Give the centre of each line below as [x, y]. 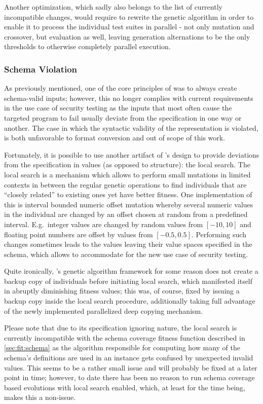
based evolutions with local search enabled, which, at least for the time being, [125, 387]
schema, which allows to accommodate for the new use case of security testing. [126, 254]
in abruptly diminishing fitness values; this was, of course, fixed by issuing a [122, 291]
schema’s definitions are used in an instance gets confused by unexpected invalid [129, 358]
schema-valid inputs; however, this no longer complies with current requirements [129, 98]
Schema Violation [41, 69]
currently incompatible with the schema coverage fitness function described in [125, 337]
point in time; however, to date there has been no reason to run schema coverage [129, 377]
